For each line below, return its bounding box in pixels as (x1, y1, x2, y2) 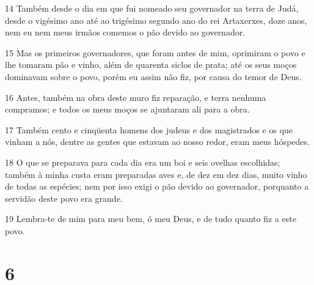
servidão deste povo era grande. (5, 191, 123, 204)
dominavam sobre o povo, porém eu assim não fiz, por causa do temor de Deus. (5, 70, 302, 83)
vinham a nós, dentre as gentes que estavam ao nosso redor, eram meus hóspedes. (5, 135, 310, 148)
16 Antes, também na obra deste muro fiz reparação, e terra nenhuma (5, 91, 266, 103)
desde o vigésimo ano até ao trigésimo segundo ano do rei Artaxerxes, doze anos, (5, 13, 307, 26)
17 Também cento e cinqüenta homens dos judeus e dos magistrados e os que (5, 123, 293, 136)
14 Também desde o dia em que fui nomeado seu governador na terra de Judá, (5, 2, 299, 14)
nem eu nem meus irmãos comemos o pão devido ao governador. (5, 26, 246, 39)
